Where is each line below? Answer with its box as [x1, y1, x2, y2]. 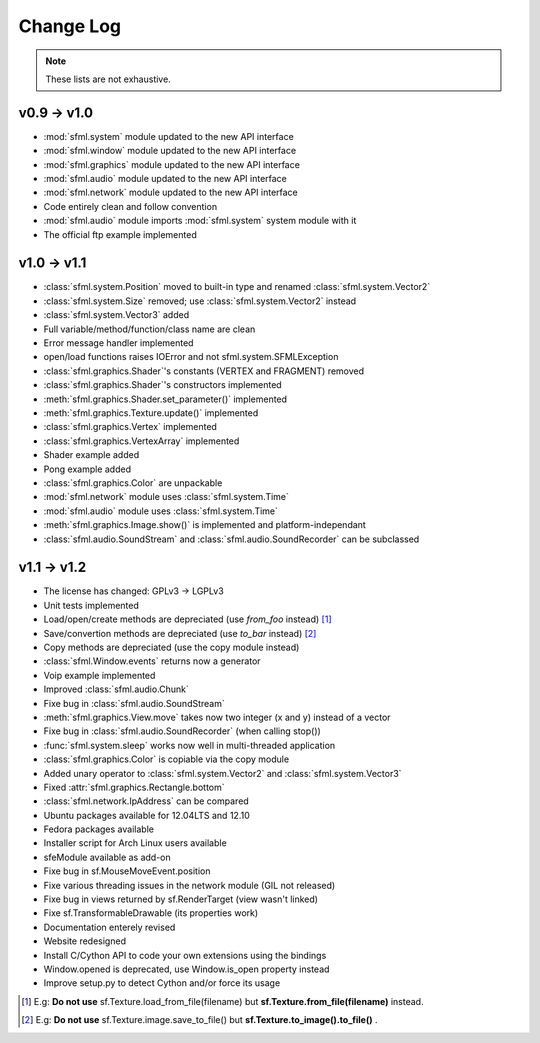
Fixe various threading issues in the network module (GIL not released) [43, 879, 336, 891]
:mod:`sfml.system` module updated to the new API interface [43, 130, 294, 142]
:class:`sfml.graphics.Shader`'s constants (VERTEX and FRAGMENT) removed [43, 365, 365, 377]
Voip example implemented [43, 669, 156, 681]
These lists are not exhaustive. [45, 73, 172, 85]
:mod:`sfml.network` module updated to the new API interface [43, 186, 299, 199]
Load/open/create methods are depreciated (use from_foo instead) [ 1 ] [43, 613, 332, 625]
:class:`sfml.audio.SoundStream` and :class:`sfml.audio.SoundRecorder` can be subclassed [43, 533, 420, 545]
